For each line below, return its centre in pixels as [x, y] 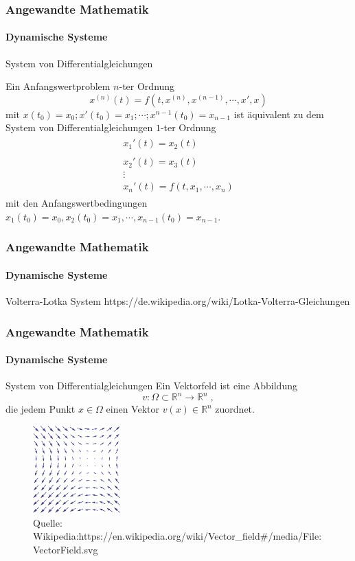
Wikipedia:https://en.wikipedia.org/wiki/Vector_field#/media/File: [177, 536]
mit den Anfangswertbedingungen [77, 203]
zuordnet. [235, 409]
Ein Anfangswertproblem [58, 86]
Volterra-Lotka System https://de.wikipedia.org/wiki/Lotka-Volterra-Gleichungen [178, 301]
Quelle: [48, 522]
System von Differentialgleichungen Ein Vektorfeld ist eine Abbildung [151, 386]
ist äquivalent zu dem [279, 114]
